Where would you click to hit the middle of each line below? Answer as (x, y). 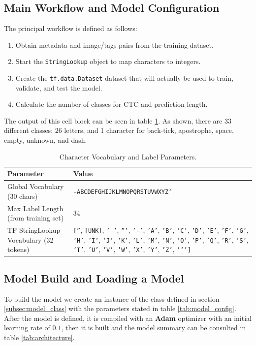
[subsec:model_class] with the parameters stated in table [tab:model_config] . (120, 308)
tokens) (18, 249)
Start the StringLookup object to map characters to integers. (108, 61)
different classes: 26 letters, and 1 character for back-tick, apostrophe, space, (119, 130)
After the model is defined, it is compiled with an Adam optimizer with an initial (128, 318)
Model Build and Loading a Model (94, 278)
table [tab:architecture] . (39, 337)
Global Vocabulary (36, 186)
